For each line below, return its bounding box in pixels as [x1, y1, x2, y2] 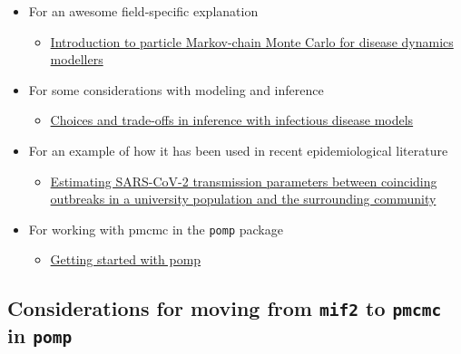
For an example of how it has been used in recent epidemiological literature [28, 140, 448, 159]
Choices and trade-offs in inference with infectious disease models [50, 110, 414, 129]
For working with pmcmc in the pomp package [28, 219, 283, 238]
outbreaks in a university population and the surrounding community [50, 189, 436, 208]
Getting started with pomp [50, 250, 201, 269]
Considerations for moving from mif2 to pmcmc [7, 294, 442, 322]
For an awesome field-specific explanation [28, 2, 259, 20]
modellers [50, 50, 103, 69]
